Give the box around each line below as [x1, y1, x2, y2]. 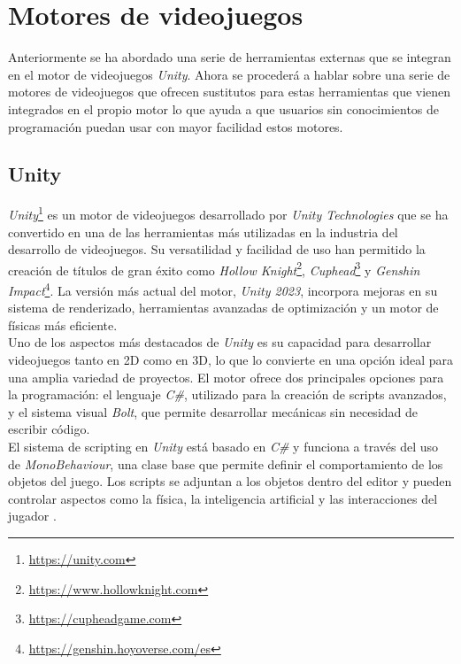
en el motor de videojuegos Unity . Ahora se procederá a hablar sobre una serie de [8, 65, 450, 83]
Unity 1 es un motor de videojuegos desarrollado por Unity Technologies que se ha [8, 203, 449, 223]
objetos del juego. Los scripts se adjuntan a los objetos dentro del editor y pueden [8, 472, 452, 490]
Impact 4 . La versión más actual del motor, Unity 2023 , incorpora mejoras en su [8, 278, 438, 299]
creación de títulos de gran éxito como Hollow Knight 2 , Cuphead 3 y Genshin [8, 258, 420, 279]
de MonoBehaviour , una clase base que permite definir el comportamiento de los [8, 454, 443, 473]
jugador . [8, 506, 57, 525]
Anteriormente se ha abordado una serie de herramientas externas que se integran [8, 48, 451, 66]
